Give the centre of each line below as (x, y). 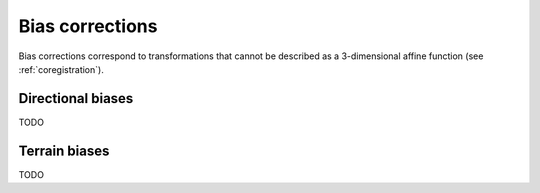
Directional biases (76, 98)
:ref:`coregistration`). (61, 69)
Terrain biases (64, 150)
